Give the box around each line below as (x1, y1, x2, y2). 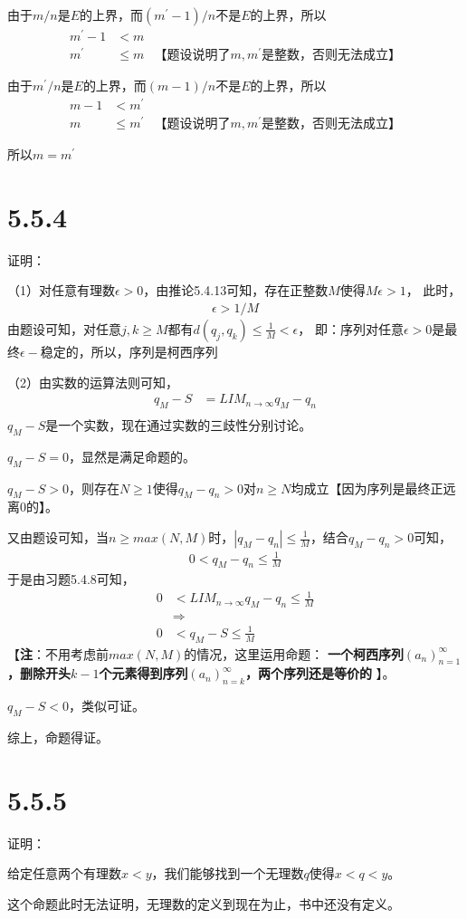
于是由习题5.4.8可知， (7, 570, 135, 589)
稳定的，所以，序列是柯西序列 (40, 341, 218, 360)
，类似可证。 (68, 696, 145, 715)
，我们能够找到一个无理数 (151, 864, 304, 883)
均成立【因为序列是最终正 (291, 478, 443, 497)
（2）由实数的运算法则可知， (7, 372, 178, 391)
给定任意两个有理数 (7, 864, 121, 883)
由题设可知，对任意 (7, 319, 121, 338)
